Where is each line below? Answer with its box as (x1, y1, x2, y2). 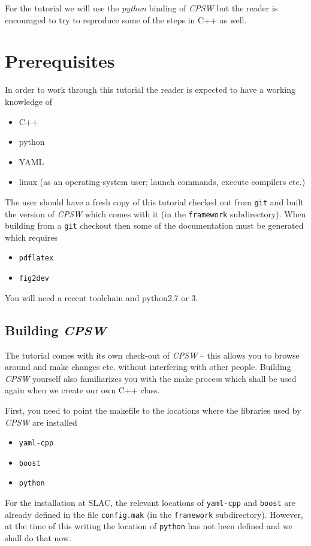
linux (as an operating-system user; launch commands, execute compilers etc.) (19, 175, 306, 188)
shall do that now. (5, 532, 71, 544)
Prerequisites (5, 48, 115, 73)
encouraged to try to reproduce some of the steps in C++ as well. (5, 13, 247, 26)
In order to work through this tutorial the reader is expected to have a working (5, 83, 296, 96)
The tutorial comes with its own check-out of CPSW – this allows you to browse (5, 348, 300, 361)
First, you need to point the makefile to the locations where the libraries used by (5, 404, 301, 416)
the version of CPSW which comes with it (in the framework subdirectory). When (5, 207, 306, 220)
